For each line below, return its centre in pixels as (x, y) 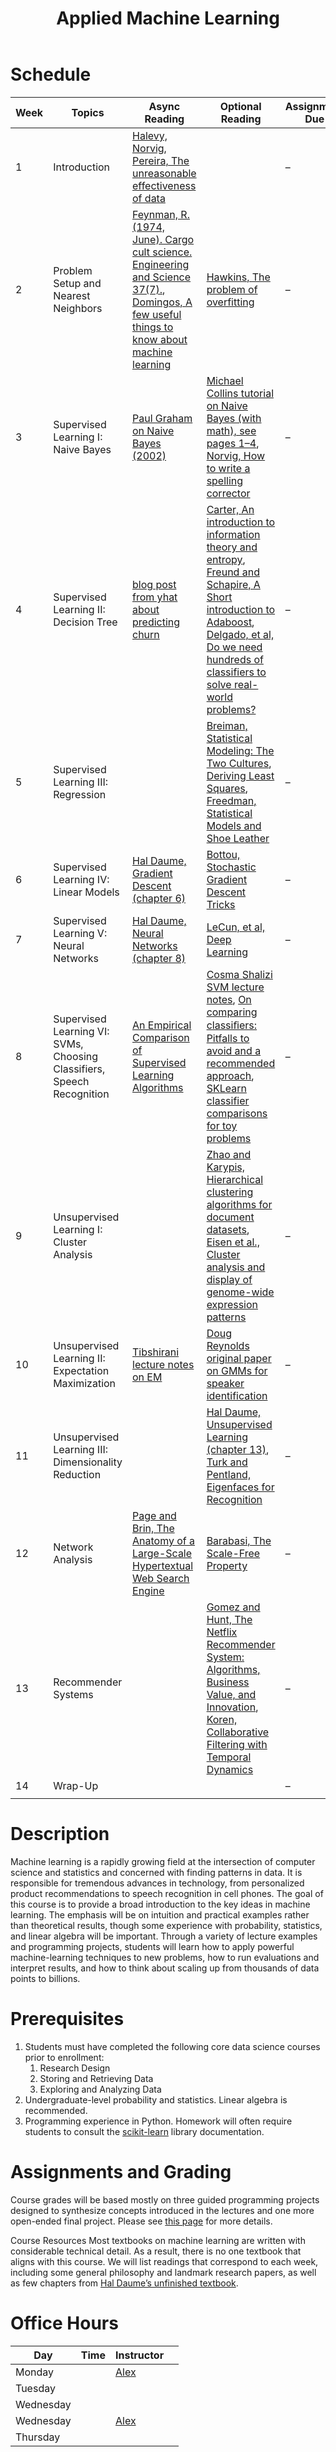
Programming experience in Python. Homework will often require (158, 2121)
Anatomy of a (164, 1540)
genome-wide (240, 1292)
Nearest (72, 295)
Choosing (76, 1056)
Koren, (222, 1719)
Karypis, (226, 1167)
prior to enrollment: (64, 2057)
